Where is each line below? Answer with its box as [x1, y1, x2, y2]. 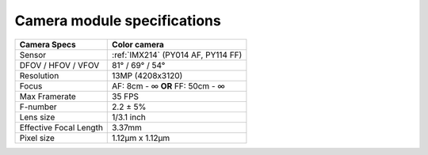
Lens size [19, 112, 55, 123]
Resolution [19, 70, 59, 81]
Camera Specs [19, 39, 76, 50]
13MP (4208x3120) [112, 70, 183, 81]
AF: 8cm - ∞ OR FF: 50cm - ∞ [112, 80, 225, 91]
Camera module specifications [14, 12, 221, 29]
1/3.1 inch [112, 112, 147, 123]
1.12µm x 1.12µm [112, 132, 170, 143]
